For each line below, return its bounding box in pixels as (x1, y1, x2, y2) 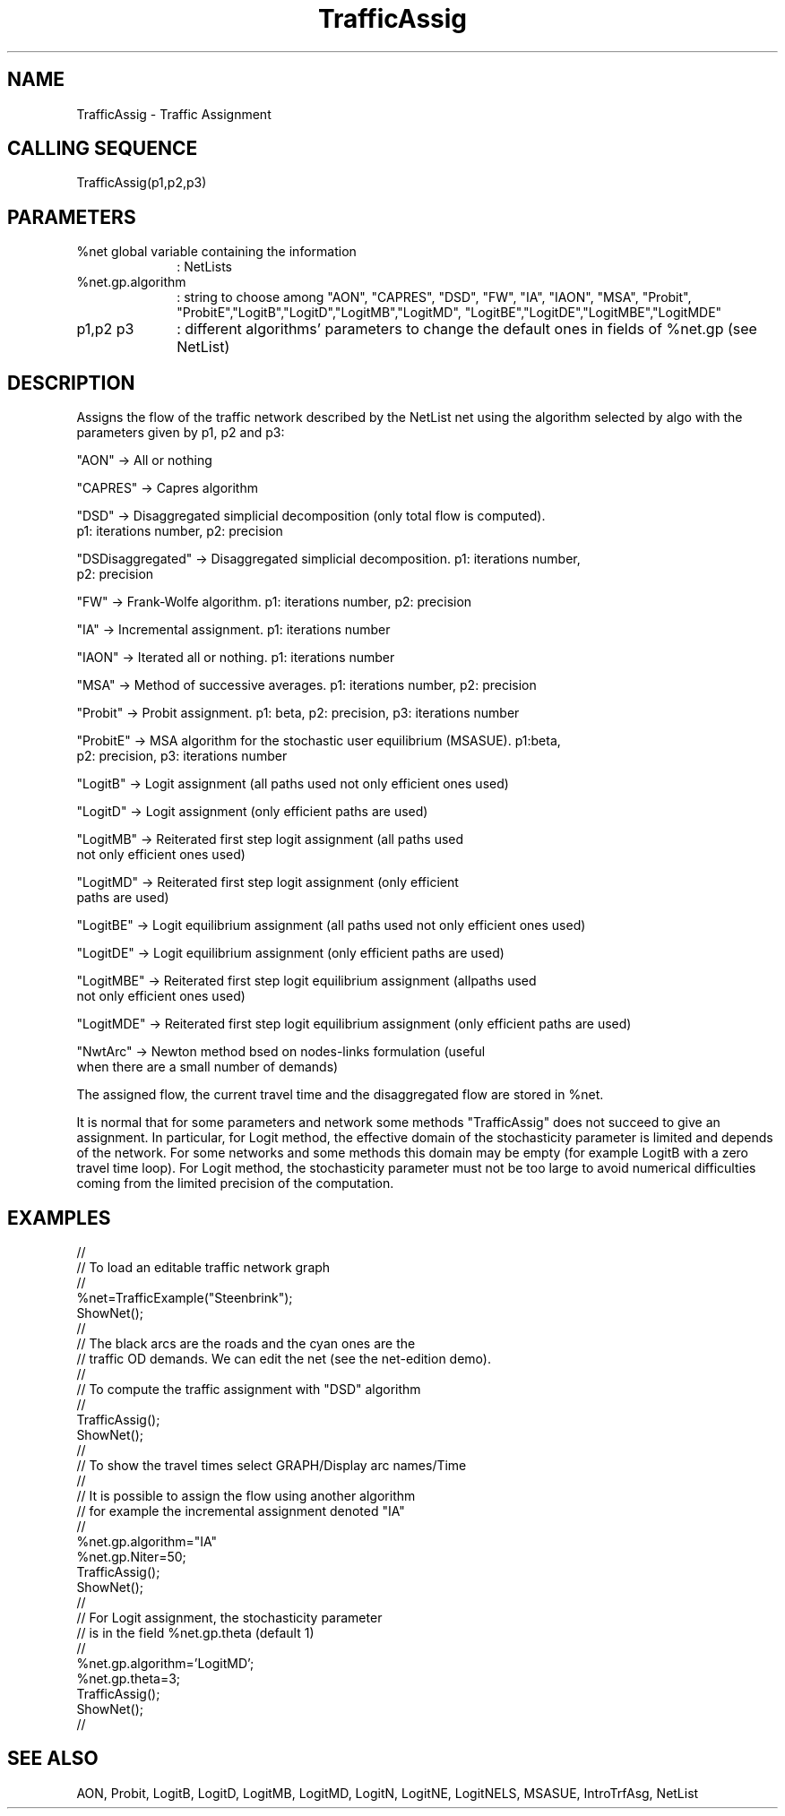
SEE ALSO (7, 1747, 99, 1770)
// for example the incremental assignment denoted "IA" (76, 1502, 405, 1519)
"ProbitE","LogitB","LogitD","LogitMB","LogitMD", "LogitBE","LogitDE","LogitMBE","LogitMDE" (177, 305, 722, 321)
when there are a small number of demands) (76, 1059, 339, 1075)
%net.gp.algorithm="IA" (76, 1533, 218, 1549)
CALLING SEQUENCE (7, 137, 198, 160)
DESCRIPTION (7, 371, 135, 394)
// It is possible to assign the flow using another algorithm (76, 1487, 416, 1503)
